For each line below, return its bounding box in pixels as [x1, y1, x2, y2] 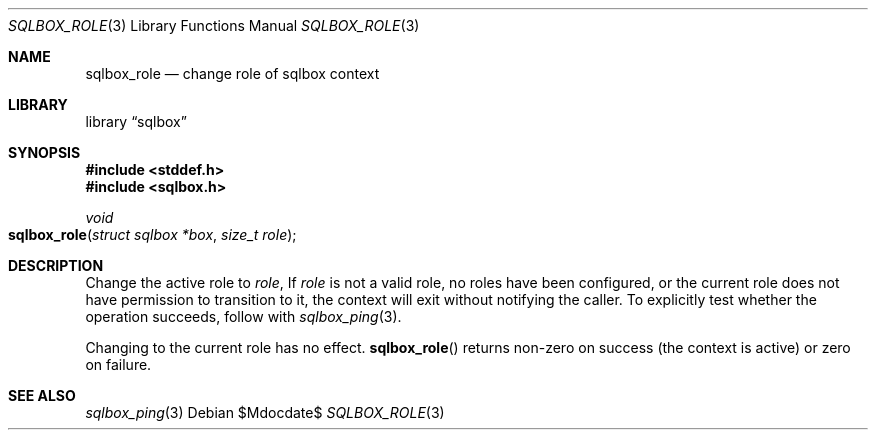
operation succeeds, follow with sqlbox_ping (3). [85, 308, 402, 325]
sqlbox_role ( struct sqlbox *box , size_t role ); [8, 226, 297, 243]
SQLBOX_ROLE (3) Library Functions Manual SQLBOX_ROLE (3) [8, 17, 420, 34]
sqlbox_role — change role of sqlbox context [85, 65, 380, 82]
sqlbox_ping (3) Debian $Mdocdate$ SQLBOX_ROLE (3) [85, 404, 445, 421]
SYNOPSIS [8, 144, 81, 161]
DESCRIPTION [8, 257, 104, 274]
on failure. [85, 356, 152, 373]
